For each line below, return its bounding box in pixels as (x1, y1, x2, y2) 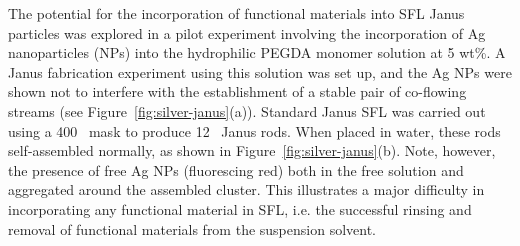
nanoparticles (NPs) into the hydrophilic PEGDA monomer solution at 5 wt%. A (8, 42, 506, 63)
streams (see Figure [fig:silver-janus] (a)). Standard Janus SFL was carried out (8, 100, 486, 121)
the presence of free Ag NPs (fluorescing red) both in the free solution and (8, 159, 464, 180)
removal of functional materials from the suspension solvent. (8, 218, 377, 239)
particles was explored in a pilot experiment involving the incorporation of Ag (8, 22, 486, 43)
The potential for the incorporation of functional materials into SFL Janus (8, 3, 465, 23)
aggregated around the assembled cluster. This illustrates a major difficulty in (8, 179, 485, 200)
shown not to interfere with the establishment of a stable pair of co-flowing (8, 81, 467, 102)
